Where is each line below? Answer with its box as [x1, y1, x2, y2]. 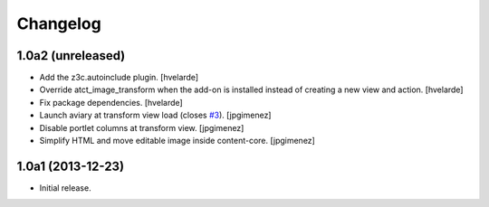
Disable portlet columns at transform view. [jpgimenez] [39, 122, 244, 133]
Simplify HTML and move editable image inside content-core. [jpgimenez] [39, 136, 316, 146]
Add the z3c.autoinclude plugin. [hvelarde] [39, 72, 199, 83]
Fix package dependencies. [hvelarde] [39, 97, 183, 108]
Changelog [16, 14, 101, 33]
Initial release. [39, 182, 91, 193]
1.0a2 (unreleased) [16, 48, 126, 63]
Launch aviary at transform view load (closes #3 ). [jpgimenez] [39, 109, 272, 121]
